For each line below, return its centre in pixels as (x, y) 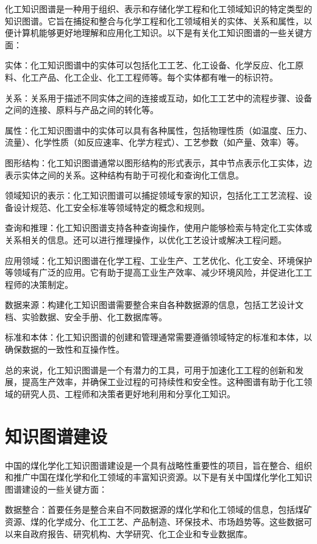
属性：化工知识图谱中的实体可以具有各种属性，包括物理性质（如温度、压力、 (158, 130)
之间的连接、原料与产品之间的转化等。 (82, 110)
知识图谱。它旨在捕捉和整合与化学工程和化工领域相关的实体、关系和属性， (154, 20)
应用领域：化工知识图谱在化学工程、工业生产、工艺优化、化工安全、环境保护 (158, 260)
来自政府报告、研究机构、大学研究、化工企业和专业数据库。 (133, 533)
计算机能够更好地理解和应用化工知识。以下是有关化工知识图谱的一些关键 (158, 33)
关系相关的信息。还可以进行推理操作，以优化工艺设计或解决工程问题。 (146, 239)
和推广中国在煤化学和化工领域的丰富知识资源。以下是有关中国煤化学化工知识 (158, 477)
